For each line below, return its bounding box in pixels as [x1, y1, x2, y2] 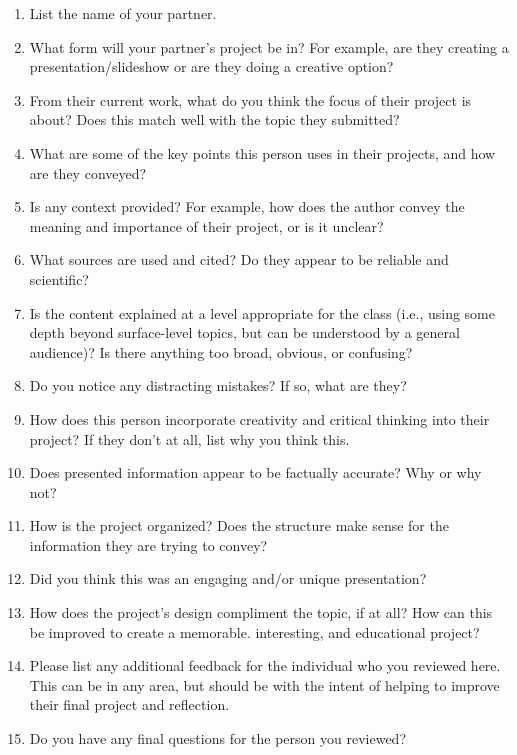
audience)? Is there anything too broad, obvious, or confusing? [29, 341, 413, 362]
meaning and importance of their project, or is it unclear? [29, 215, 384, 236]
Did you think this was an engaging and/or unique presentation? [29, 568, 427, 589]
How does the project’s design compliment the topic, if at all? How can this [29, 602, 493, 623]
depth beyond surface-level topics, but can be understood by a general [29, 322, 460, 343]
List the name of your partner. [29, 3, 217, 23]
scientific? [29, 268, 89, 289]
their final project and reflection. [29, 694, 230, 715]
